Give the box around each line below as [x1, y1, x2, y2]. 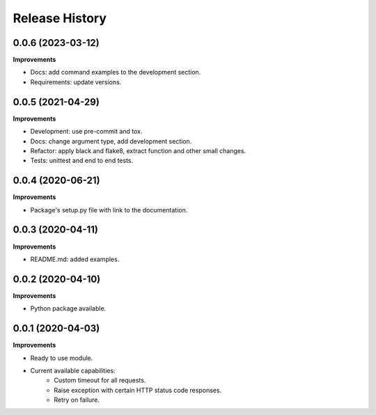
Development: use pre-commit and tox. [30, 127, 143, 136]
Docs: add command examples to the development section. [30, 68, 201, 77]
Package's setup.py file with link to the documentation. [30, 205, 188, 214]
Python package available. [30, 304, 107, 313]
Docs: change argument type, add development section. [30, 136, 192, 146]
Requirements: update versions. [30, 77, 122, 86]
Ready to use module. [30, 354, 93, 362]
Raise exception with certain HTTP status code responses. [54, 386, 222, 394]
